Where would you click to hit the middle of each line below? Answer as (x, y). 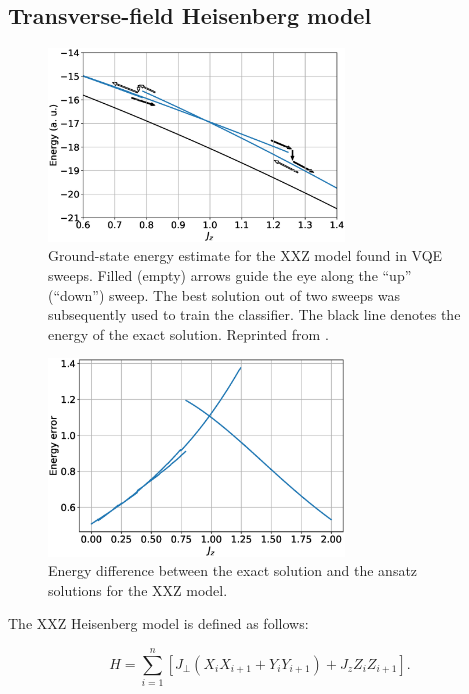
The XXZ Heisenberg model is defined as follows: (158, 623)
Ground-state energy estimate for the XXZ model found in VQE (245, 255)
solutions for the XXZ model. (138, 589)
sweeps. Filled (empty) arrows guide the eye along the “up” (230, 275)
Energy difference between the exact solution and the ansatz (233, 570)
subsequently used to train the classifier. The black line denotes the (254, 314)
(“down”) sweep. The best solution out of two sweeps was (224, 294)
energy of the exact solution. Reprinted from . (188, 333)
